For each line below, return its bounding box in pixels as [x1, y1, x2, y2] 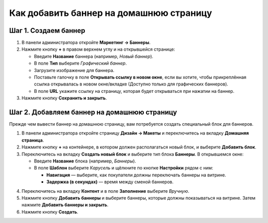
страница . [21, 137, 44, 143]
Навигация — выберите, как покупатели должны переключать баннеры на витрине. [46, 172, 226, 178]
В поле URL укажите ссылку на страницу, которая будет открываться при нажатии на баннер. [34, 88, 235, 94]
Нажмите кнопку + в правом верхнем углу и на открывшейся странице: [21, 46, 176, 52]
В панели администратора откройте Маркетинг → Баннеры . [21, 40, 151, 46]
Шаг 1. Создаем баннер [9, 26, 85, 35]
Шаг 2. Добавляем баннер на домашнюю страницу [9, 108, 177, 116]
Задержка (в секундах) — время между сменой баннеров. [46, 179, 174, 185]
